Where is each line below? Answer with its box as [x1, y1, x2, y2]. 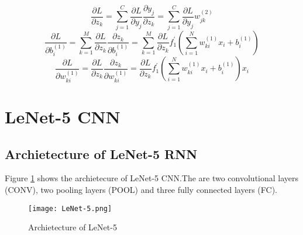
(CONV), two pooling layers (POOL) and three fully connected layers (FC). [5, 184, 277, 196]
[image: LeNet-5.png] [28, 204, 112, 213]
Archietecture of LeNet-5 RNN [5, 144, 198, 163]
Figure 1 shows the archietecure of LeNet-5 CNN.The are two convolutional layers [5, 172, 299, 184]
